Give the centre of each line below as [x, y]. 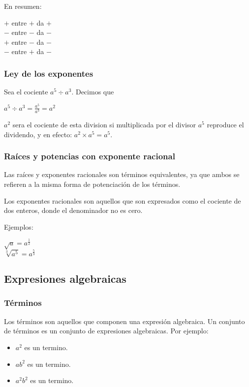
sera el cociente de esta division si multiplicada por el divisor [104, 124]
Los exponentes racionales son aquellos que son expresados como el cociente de [123, 200]
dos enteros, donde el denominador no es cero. [73, 210]
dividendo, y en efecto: [38, 134]
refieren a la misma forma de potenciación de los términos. [92, 184]
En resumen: [23, 6]
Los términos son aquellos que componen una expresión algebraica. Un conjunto [124, 321]
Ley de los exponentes [49, 73]
